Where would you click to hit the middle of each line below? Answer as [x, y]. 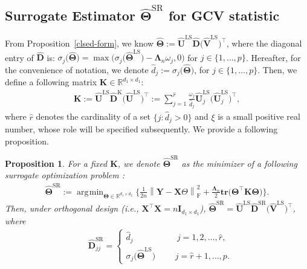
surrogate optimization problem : [65, 175]
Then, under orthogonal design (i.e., [72, 208]
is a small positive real [259, 116]
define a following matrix [51, 82]
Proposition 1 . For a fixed [56, 163]
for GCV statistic [224, 15]
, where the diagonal [264, 43]
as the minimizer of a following [239, 163]
